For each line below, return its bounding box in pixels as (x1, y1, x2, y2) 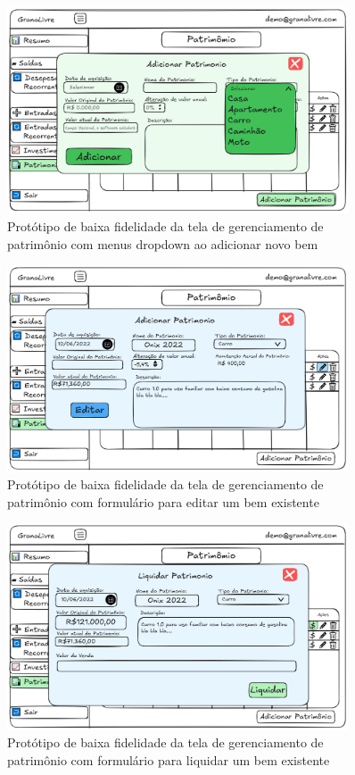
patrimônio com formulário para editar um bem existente (7, 492, 319, 511)
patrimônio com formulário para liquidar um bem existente (7, 750, 330, 769)
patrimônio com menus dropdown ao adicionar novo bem (7, 234, 318, 253)
